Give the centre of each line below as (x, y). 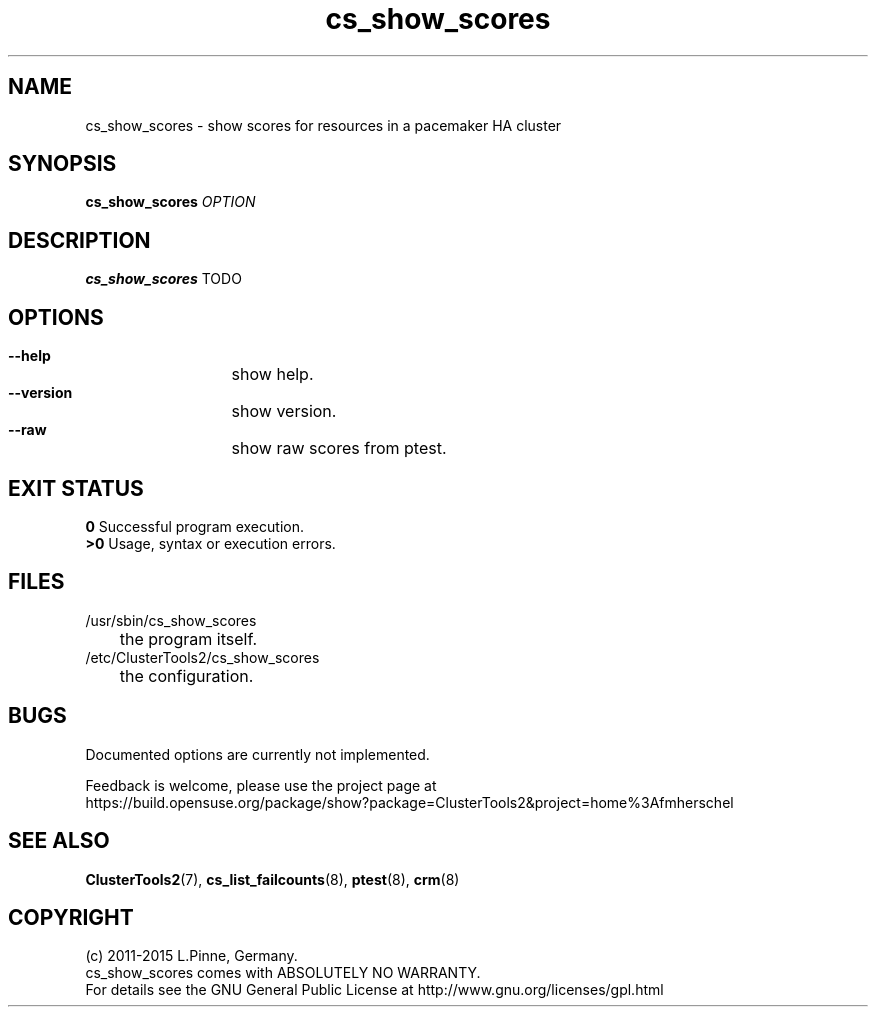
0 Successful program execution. (194, 526)
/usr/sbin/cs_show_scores (171, 620)
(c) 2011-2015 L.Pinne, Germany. (191, 956)
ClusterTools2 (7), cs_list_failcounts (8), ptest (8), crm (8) (272, 879)
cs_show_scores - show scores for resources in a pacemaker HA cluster (323, 125)
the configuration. (186, 675)
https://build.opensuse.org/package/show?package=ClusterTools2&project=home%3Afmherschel (409, 802)
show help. (272, 374)
